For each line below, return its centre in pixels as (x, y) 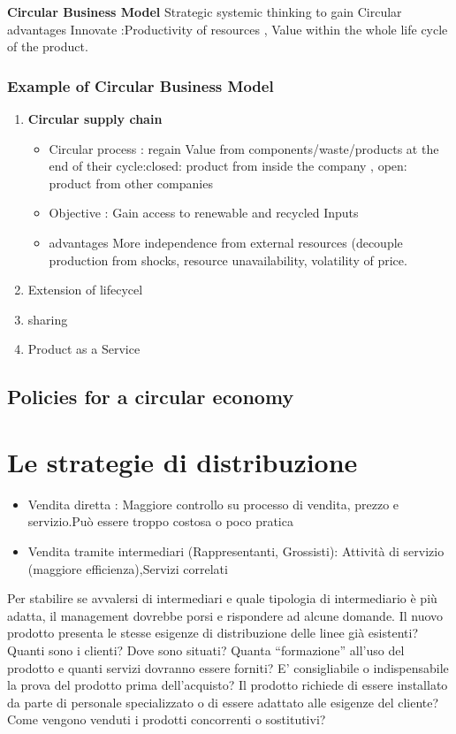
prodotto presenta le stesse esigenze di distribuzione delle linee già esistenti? (213, 633)
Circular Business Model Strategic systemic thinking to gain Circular (205, 11)
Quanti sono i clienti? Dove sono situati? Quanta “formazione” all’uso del (206, 650)
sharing (48, 319)
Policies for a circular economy (151, 397)
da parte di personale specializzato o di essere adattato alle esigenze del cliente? (223, 702)
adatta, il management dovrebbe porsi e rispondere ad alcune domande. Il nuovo (225, 615)
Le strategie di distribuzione (182, 461)
